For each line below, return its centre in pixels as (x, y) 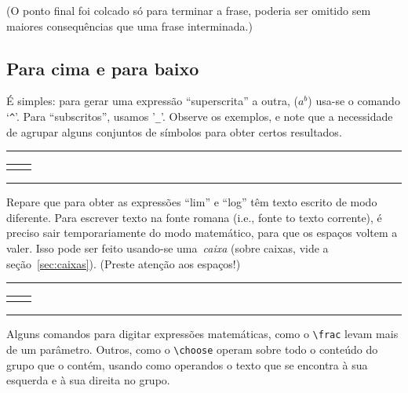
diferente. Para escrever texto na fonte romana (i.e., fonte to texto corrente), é (194, 217)
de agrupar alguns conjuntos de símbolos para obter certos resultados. (174, 131)
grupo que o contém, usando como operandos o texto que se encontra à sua (187, 364)
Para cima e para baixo (103, 68)
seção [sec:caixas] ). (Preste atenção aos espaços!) (124, 263)
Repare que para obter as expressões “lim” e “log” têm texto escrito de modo (192, 202)
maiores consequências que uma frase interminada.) (129, 25)
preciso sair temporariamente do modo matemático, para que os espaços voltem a (202, 233)
